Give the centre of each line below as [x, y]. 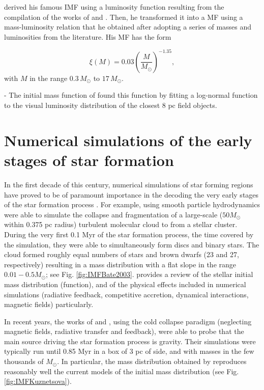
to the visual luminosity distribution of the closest [82, 105]
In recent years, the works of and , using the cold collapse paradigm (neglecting [128, 321]
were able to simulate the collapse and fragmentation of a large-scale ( [113, 214]
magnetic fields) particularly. [49, 304]
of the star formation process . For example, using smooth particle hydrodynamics [132, 204]
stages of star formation [89, 160]
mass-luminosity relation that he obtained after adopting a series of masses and [128, 27]
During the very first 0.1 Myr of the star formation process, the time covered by [129, 234]
